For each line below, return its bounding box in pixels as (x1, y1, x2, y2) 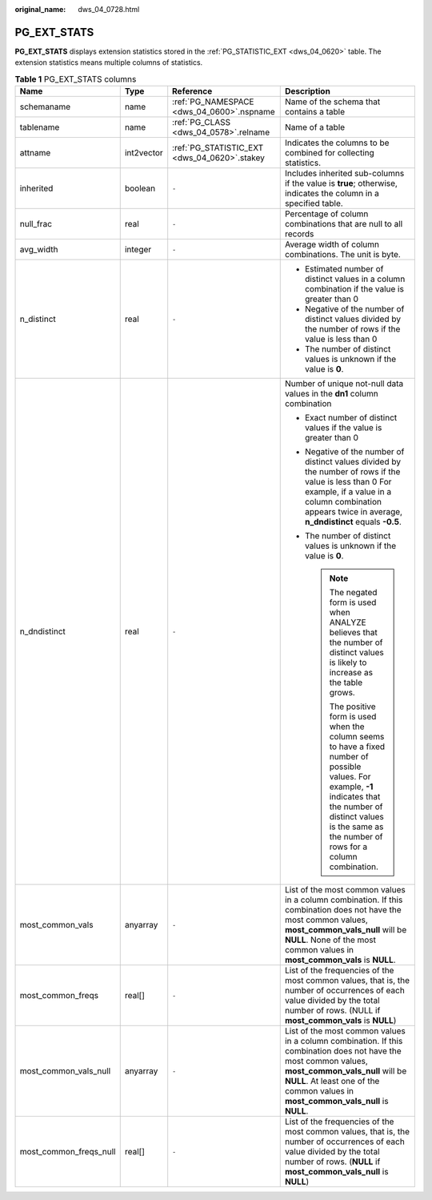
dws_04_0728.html (78, 5, 140, 14)
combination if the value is (304, 284, 404, 295)
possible (329, 761, 362, 772)
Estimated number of (304, 264, 384, 275)
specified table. (284, 198, 343, 209)
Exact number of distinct (304, 413, 398, 424)
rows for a (329, 841, 368, 852)
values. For (329, 771, 371, 783)
